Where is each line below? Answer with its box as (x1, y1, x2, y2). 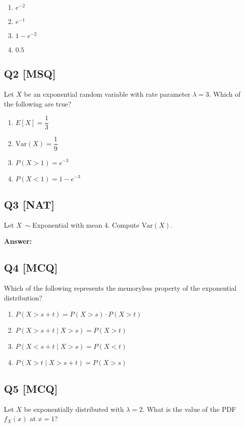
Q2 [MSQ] (4, 66, 56, 81)
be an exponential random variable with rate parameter (24, 89, 190, 99)
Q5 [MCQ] (4, 381, 58, 396)
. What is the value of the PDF (143, 404, 236, 414)
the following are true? (4, 98, 72, 108)
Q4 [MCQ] (4, 260, 58, 275)
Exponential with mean (32, 219, 102, 230)
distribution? (4, 292, 42, 302)
